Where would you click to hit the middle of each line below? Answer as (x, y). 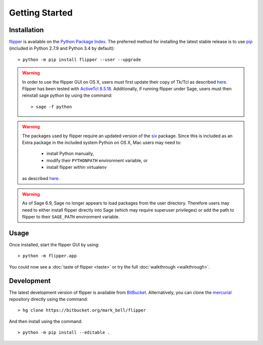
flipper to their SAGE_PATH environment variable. (71, 217)
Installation (26, 30)
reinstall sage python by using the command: (67, 95)
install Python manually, (70, 154)
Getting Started (41, 13)
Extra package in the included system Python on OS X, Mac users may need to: (102, 142)
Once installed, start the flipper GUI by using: (54, 245)
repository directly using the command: (48, 299)
